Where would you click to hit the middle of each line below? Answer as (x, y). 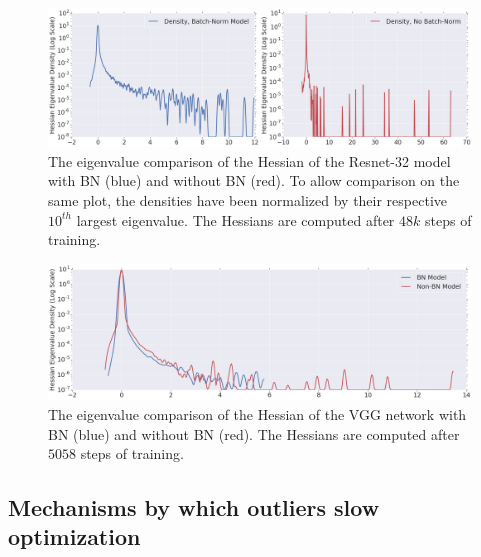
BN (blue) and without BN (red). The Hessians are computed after (254, 433)
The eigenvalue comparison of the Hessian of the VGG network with (257, 413)
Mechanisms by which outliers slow (194, 507)
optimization (74, 536)
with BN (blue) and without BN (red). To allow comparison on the (254, 180)
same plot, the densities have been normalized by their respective (247, 199)
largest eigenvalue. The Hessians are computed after (235, 219)
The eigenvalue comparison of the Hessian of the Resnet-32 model (249, 160)
